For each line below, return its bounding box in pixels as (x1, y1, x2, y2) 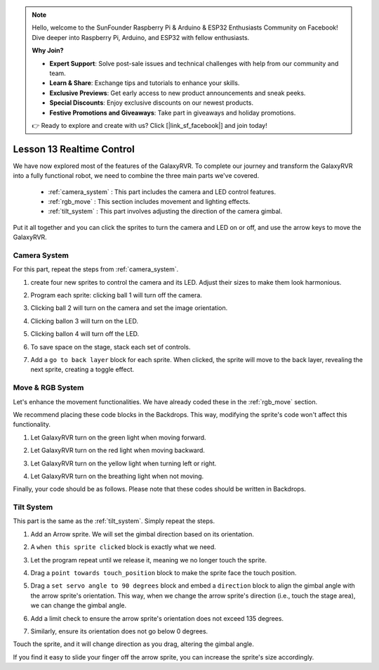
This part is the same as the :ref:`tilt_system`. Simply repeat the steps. (13, 517, 215, 525)
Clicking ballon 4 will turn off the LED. (30, 330, 140, 338)
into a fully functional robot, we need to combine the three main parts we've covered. (13, 172, 260, 180)
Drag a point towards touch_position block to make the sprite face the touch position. (30, 569, 297, 576)
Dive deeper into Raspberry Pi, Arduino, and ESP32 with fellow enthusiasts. (32, 33, 250, 41)
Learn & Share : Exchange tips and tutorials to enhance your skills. (49, 79, 240, 87)
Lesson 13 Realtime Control (13, 143, 135, 155)
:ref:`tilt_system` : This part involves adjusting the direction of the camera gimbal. (48, 207, 283, 216)
